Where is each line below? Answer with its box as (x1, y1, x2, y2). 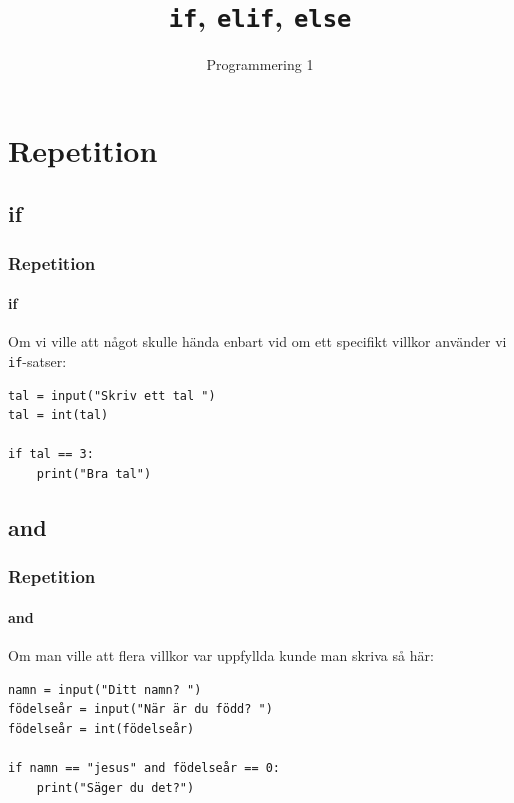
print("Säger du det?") (36, 780, 195, 795)
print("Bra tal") (36, 467, 152, 482)
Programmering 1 (206, 54, 314, 75)
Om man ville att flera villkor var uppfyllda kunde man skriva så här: (8, 645, 434, 666)
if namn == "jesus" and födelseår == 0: (8, 761, 281, 776)
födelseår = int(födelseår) (8, 721, 195, 736)
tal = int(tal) (8, 408, 109, 423)
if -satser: (8, 351, 67, 372)
